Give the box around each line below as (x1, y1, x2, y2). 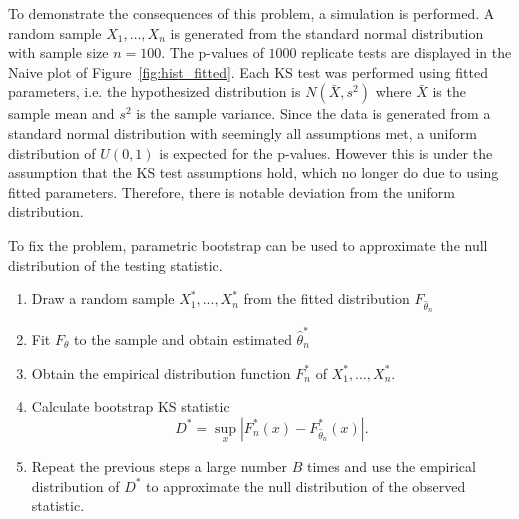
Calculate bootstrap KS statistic (31, 396, 230, 417)
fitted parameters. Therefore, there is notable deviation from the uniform (8, 181, 455, 202)
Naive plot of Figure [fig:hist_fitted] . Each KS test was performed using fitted (8, 61, 488, 82)
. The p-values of (161, 42, 264, 63)
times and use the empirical (307, 456, 476, 476)
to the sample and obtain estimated (74, 329, 292, 349)
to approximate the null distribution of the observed (146, 475, 466, 496)
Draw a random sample (31, 288, 175, 309)
